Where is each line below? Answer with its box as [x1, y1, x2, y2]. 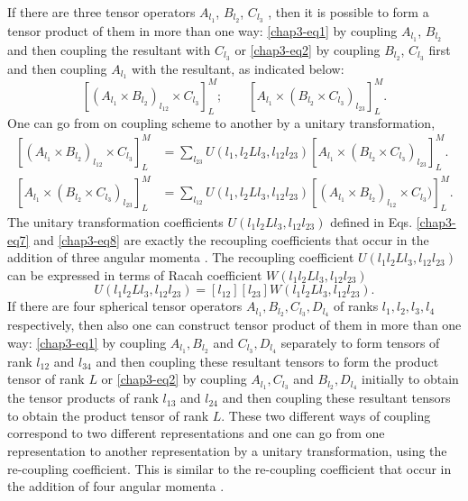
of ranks [334, 296, 379, 315]
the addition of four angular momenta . [7, 477, 225, 496]
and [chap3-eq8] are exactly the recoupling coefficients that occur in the [33, 230, 429, 249]
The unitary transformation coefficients [7, 212, 224, 231]
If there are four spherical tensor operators [7, 296, 243, 315]
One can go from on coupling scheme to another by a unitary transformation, [7, 113, 436, 132]
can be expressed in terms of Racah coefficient [7, 265, 262, 284]
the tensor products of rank [7, 388, 159, 407]
